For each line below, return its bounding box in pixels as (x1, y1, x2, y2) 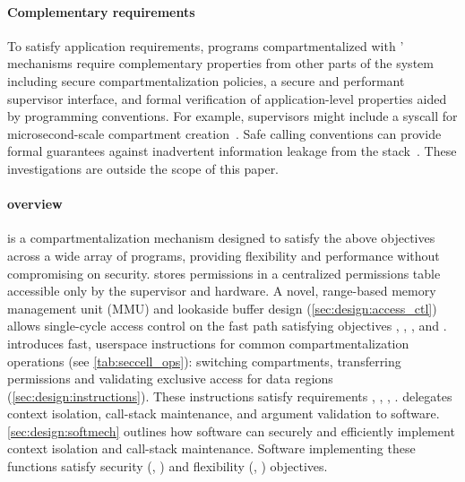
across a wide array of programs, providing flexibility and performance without (7, 245, 440, 264)
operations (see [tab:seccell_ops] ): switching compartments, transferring (7, 351, 401, 370)
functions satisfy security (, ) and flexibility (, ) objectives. (7, 457, 328, 476)
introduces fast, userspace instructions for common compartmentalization (7, 333, 409, 352)
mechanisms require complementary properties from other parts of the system (7, 54, 434, 73)
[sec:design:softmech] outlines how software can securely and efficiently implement (7, 421, 455, 440)
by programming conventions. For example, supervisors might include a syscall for (7, 107, 458, 125)
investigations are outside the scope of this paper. (7, 159, 280, 177)
